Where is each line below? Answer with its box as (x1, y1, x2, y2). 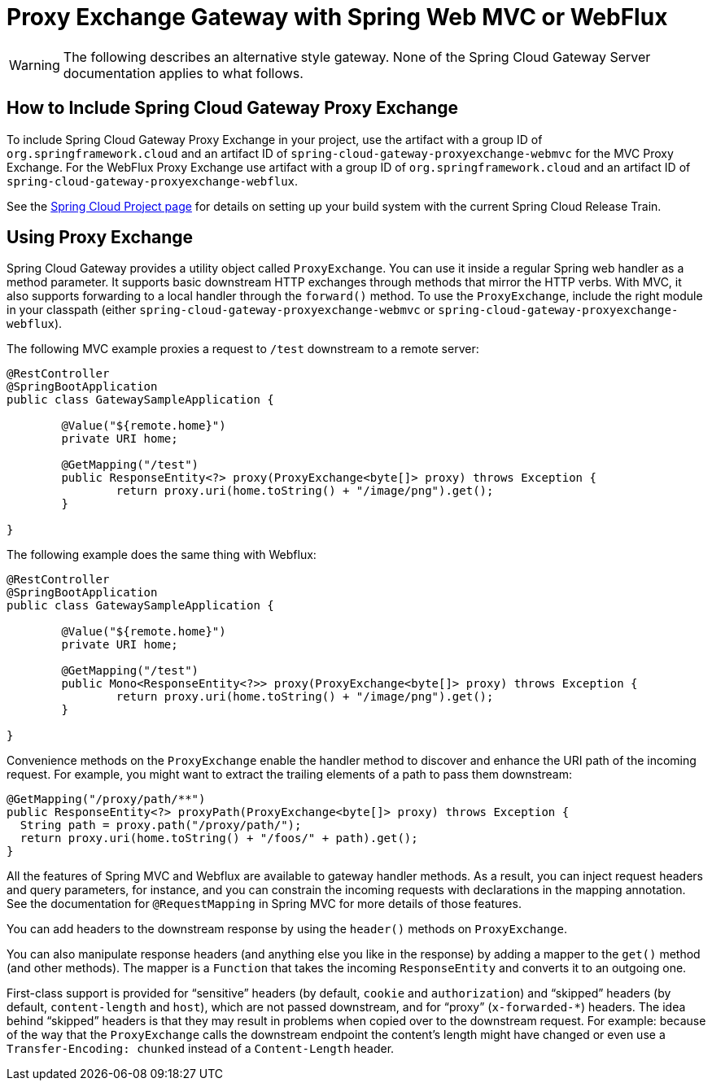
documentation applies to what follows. (63, 64, 304, 81)
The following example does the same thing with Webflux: (7, 548, 317, 562)
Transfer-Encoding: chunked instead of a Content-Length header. (7, 1041, 395, 1056)
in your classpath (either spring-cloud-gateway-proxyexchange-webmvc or (7, 303, 435, 317)
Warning (9, 56, 60, 73)
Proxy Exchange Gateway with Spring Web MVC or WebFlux (7, 3, 668, 31)
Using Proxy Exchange (7, 227, 194, 248)
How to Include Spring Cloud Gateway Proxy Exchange (7, 98, 459, 119)
